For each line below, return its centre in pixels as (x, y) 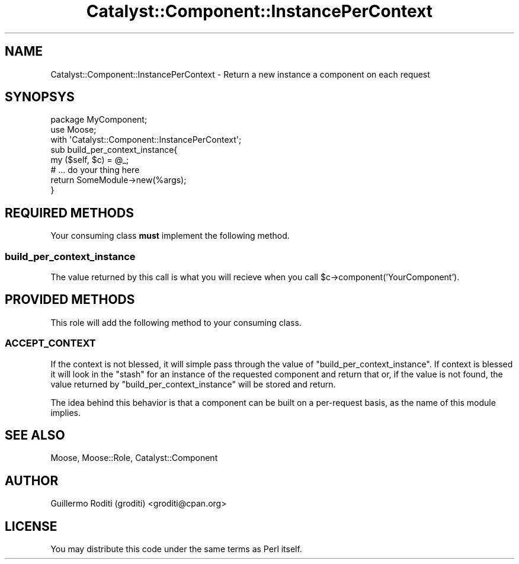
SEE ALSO (35, 435)
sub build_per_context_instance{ (114, 150)
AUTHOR (32, 480)
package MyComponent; (99, 120)
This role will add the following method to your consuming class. (176, 322)
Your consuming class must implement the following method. (170, 236)
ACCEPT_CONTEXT (50, 343)
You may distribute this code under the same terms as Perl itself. (176, 549)
